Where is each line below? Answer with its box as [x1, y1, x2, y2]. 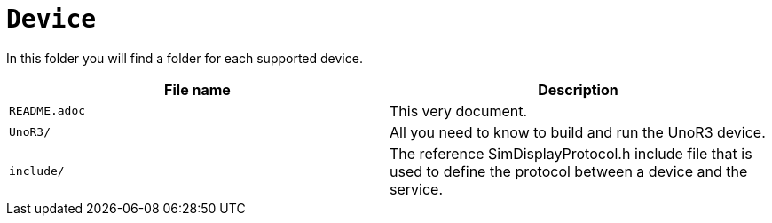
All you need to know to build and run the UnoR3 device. [390, 123, 766, 141]
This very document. [390, 101, 528, 120]
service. [390, 179, 443, 198]
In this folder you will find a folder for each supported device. [6, 50, 363, 66]
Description [538, 80, 618, 99]
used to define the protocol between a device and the [390, 162, 748, 180]
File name [164, 80, 231, 99]
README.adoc [9, 104, 86, 118]
